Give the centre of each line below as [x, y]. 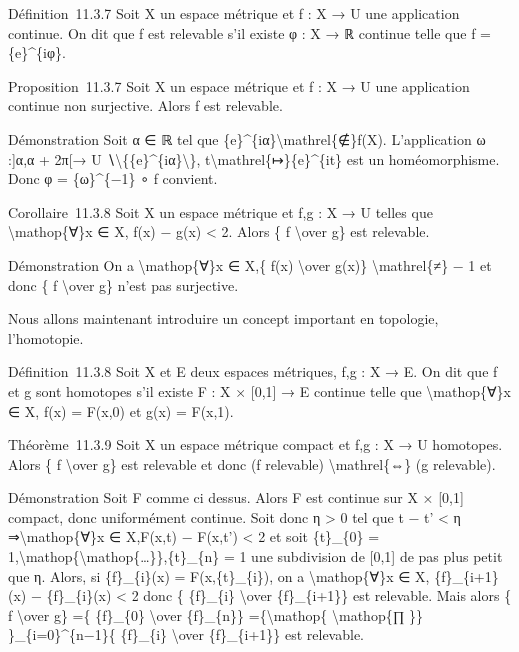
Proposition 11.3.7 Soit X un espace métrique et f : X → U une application [239, 85]
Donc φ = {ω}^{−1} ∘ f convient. [113, 178]
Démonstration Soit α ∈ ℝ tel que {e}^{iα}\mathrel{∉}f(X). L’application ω [247, 138]
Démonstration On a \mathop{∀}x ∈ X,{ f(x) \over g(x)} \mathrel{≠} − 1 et [250, 264]
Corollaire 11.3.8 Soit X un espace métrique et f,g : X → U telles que [220, 211]
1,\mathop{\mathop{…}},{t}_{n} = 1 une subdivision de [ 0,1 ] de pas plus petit [255, 556]
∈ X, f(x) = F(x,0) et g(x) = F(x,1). [121, 410]
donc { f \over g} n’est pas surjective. [123, 284]
